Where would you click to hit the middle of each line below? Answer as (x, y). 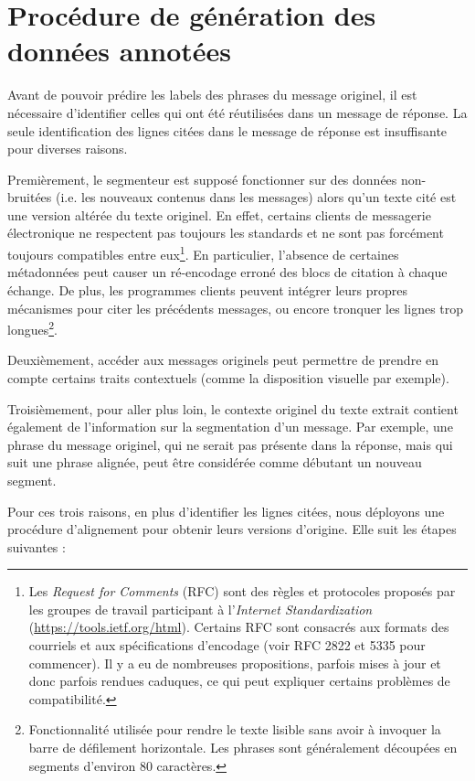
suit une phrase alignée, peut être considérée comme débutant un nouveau (215, 462)
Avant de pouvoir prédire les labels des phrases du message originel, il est (212, 95)
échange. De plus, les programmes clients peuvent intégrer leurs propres (208, 289)
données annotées (120, 51)
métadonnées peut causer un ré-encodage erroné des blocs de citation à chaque (227, 272)
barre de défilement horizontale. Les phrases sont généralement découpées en (243, 748)
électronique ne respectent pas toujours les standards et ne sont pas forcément (226, 233)
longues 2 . (32, 328)
